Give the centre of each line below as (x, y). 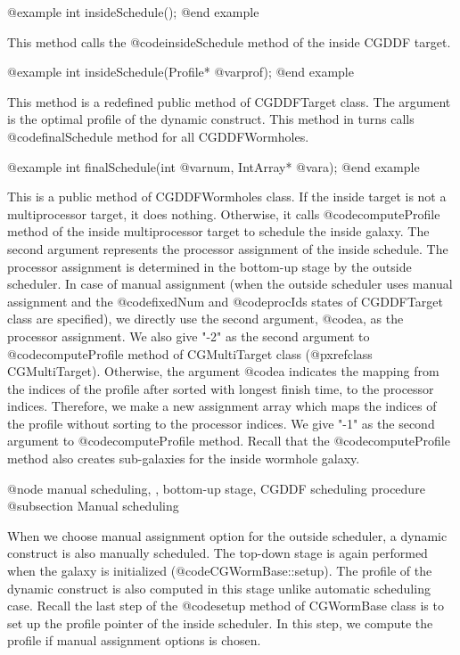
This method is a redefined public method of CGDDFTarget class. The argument (229, 101)
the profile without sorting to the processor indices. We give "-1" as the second (221, 423)
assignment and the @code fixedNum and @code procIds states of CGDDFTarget (225, 301)
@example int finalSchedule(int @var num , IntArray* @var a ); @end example (214, 166)
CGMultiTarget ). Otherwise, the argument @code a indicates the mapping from (223, 371)
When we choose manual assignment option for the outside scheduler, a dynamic (227, 535)
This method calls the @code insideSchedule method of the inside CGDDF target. (229, 41)
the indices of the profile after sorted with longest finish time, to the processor (221, 388)
